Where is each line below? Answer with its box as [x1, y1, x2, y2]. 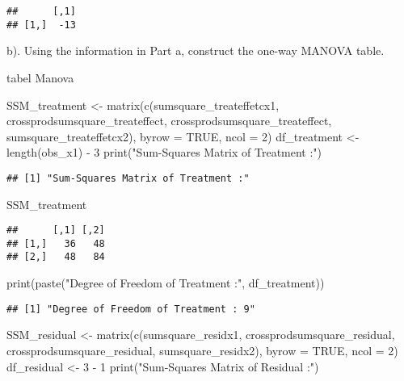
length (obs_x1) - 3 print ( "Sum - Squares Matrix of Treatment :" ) [6, 144, 322, 161]
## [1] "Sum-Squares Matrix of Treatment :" [6, 172, 250, 184]
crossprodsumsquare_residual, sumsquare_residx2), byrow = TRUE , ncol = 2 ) [6, 341, 398, 358]
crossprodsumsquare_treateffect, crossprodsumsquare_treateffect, [6, 112, 332, 129]
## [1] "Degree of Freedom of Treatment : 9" [6, 303, 255, 315]
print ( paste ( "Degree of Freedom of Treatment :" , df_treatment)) [6, 274, 325, 291]
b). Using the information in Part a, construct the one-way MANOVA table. [6, 42, 385, 59]
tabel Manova [6, 69, 74, 86]
